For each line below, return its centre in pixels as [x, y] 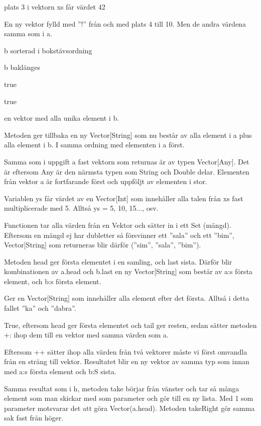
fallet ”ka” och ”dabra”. [40, 308]
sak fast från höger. [34, 418]
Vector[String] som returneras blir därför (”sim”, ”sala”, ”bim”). [103, 245]
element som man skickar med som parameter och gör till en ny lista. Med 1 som [129, 398]
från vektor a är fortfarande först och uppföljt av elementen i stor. [106, 181]
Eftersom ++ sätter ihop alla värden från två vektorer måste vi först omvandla [126, 351]
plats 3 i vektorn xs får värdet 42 [55, 7]
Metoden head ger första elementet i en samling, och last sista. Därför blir [118, 261]
